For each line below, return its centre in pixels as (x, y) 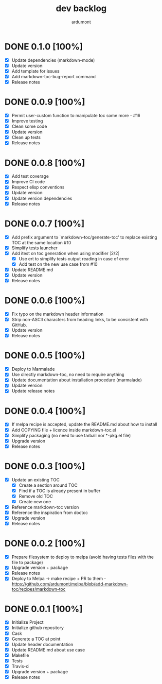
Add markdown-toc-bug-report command (54, 76)
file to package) (27, 563)
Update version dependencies (42, 198)
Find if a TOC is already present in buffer (60, 491)
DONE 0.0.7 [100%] (45, 223)
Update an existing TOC (36, 479)
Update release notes (33, 391)
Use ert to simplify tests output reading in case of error (74, 258)
